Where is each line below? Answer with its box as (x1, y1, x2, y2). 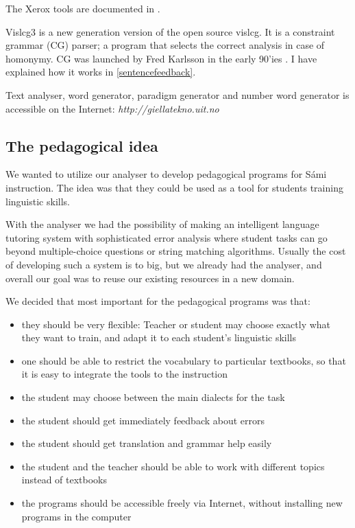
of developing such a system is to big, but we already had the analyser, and (5, 257, 322, 271)
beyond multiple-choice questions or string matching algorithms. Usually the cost (5, 244, 346, 258)
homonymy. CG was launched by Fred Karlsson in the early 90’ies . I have (5, 51, 317, 65)
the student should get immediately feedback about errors (21, 413, 265, 427)
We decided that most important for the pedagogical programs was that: (5, 294, 310, 308)
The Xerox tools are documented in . (5, 1, 160, 15)
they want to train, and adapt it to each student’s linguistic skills (21, 330, 297, 345)
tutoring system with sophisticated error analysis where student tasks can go (5, 230, 328, 244)
